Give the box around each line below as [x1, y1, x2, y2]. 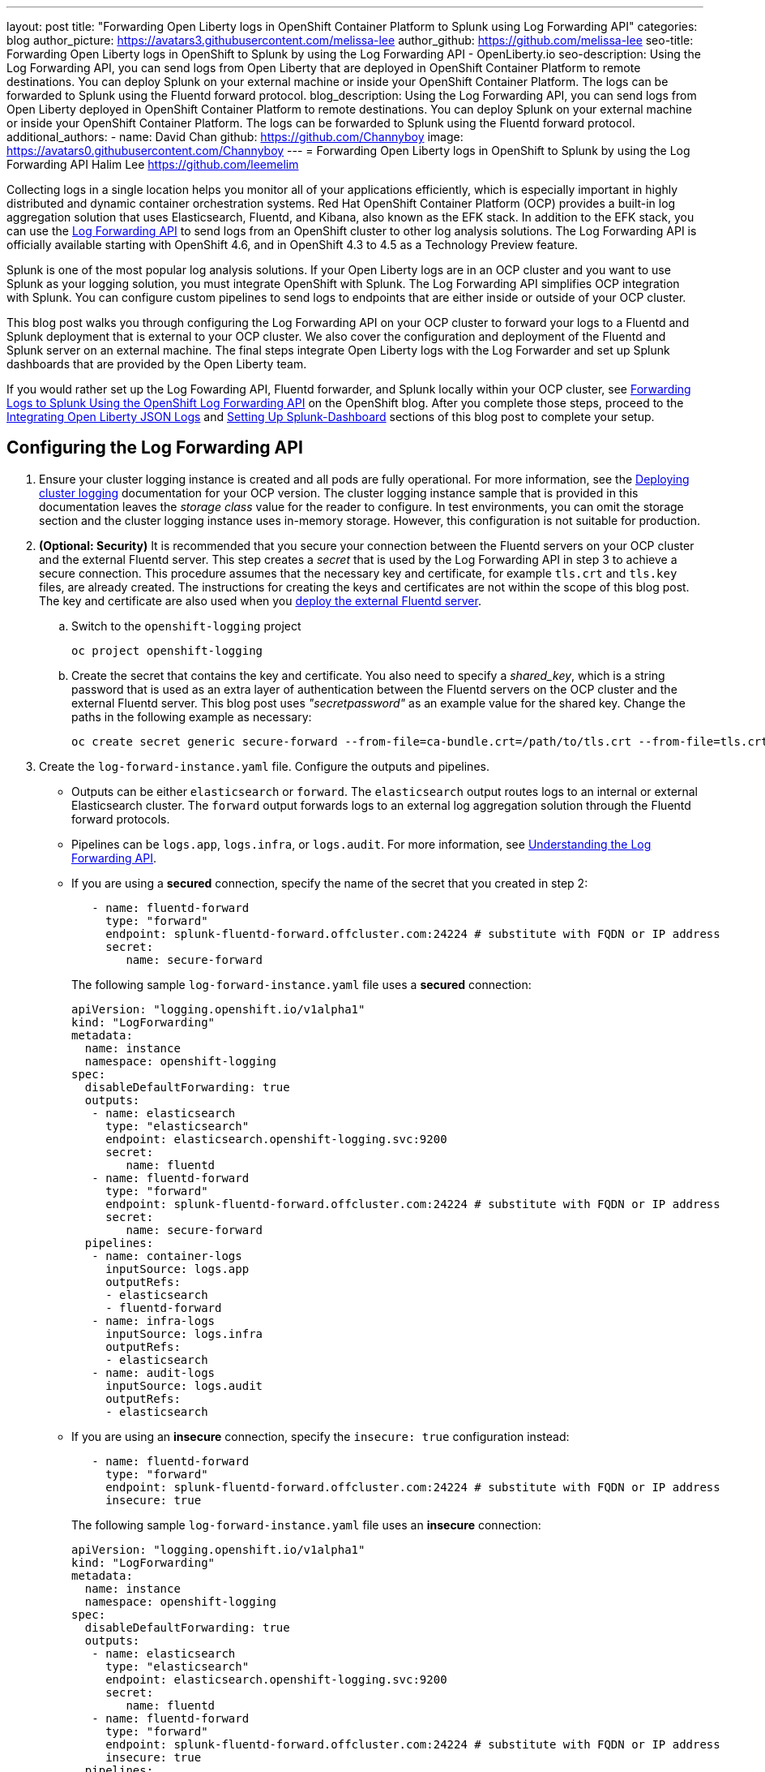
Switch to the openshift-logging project [71, 618, 301, 633]
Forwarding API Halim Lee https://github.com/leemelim [6, 157, 299, 171]
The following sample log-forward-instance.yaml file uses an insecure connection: [71, 1517, 541, 1532]
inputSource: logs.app [105, 1262, 250, 1275]
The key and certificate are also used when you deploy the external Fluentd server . [39, 593, 481, 608]
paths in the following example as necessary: [71, 709, 312, 724]
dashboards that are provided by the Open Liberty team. [6, 357, 307, 371]
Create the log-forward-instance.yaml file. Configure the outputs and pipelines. [39, 759, 489, 773]
